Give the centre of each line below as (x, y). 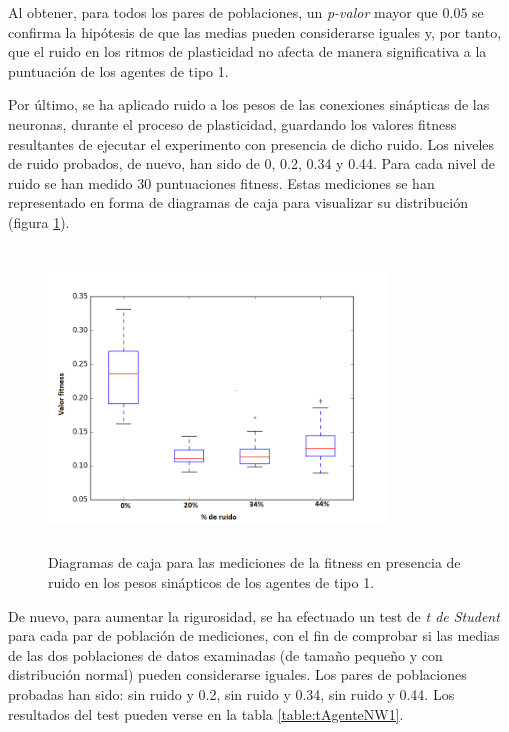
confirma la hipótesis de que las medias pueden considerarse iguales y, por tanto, (255, 31)
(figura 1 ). (39, 221)
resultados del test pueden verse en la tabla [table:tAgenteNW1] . (206, 713)
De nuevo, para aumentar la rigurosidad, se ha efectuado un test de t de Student (254, 615)
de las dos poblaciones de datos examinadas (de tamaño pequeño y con (225, 654)
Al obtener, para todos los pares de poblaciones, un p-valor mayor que (223, 12)
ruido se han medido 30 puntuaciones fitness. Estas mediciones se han (221, 182)
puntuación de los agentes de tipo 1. (118, 70)
